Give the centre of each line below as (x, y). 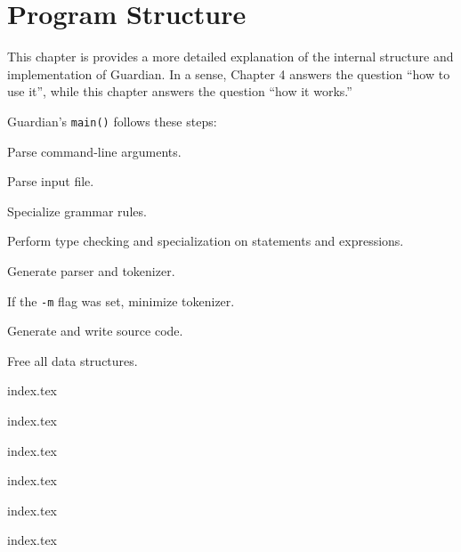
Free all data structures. (73, 360)
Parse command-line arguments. (94, 151)
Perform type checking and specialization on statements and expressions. (206, 241)
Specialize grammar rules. (77, 211)
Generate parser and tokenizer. (91, 270)
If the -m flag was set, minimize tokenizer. (121, 300)
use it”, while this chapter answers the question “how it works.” (180, 91)
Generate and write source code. (95, 331)
